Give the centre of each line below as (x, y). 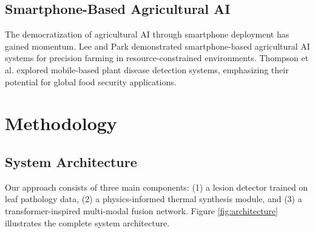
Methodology (61, 123)
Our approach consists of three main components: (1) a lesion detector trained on (157, 187)
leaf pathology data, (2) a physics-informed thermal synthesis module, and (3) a (154, 199)
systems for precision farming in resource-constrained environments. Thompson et (157, 58)
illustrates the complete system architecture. (87, 222)
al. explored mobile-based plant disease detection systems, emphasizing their (147, 69)
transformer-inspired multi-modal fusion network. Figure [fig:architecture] (141, 210)
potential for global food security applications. (91, 81)
